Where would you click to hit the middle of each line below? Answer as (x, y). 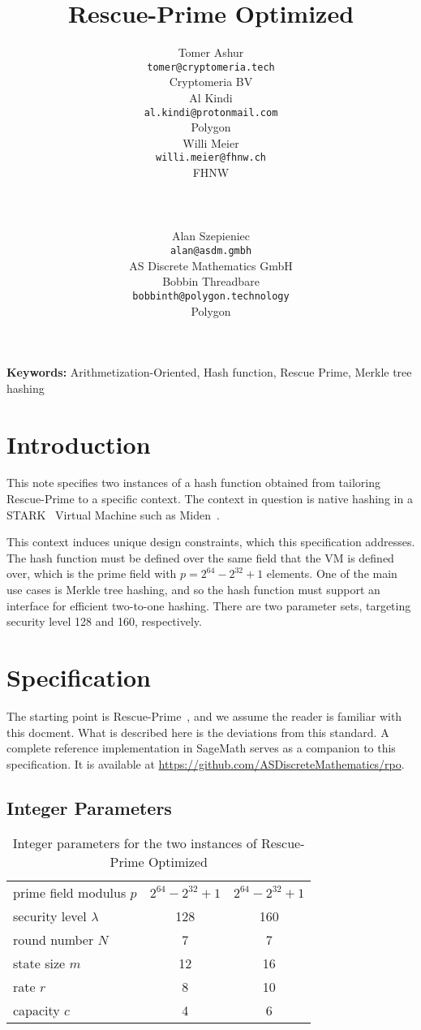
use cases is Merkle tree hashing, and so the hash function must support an (193, 589)
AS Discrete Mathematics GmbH (211, 265)
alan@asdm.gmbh (211, 251)
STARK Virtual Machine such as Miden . (113, 514)
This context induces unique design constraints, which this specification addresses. (211, 542)
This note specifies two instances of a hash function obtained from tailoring (193, 483)
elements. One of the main (332, 573)
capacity (37, 1011)
